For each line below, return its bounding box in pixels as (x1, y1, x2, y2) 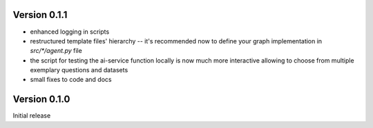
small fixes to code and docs (30, 76, 112, 84)
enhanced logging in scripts (30, 28, 110, 36)
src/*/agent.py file (30, 47, 82, 55)
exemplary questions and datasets (30, 66, 128, 74)
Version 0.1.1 (12, 9, 68, 21)
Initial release (12, 111, 51, 120)
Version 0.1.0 (12, 94, 70, 105)
